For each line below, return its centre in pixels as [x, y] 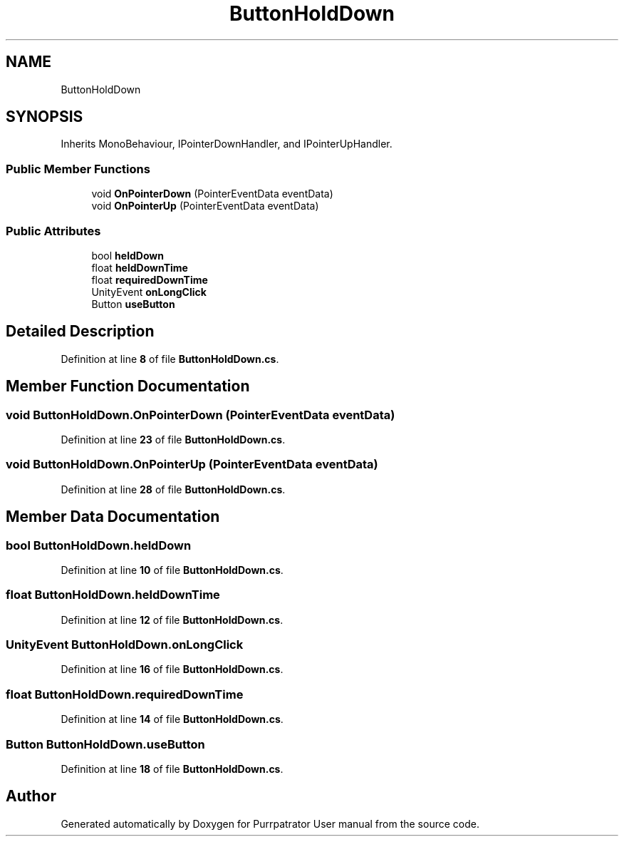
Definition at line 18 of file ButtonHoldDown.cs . [172, 769]
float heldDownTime [140, 267]
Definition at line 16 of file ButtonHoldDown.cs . [172, 669]
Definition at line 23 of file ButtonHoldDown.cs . [173, 440]
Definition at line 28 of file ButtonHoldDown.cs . [173, 489]
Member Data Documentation [113, 517]
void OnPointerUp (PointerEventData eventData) [205, 206]
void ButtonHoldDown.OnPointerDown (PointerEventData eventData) [201, 415]
